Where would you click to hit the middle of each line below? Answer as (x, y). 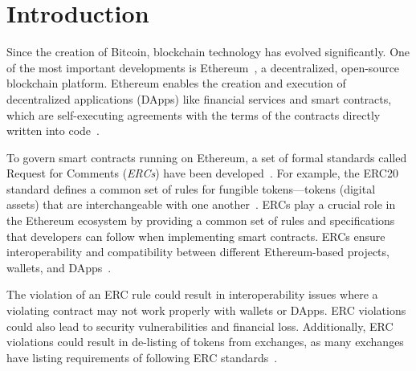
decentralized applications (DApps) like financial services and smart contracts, (199, 98)
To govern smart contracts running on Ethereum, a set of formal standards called (207, 157)
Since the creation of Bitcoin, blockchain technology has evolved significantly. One (208, 52)
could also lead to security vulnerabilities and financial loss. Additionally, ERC (200, 326)
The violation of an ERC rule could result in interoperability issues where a (192, 294)
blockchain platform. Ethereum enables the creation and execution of (176, 83)
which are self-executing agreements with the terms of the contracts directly (194, 114)
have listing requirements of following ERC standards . (142, 357)
